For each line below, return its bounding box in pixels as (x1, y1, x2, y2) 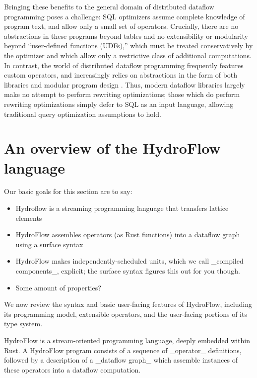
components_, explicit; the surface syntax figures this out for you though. (15, 266, 240, 276)
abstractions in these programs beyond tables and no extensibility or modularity (4, 30, 248, 41)
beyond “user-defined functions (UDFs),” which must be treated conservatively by (4, 40, 253, 51)
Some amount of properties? (15, 282, 101, 292)
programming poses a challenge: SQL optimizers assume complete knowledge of (4, 11, 245, 21)
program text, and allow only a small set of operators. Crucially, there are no (4, 21, 239, 31)
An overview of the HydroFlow (4, 138, 221, 158)
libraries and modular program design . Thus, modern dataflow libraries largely (4, 79, 245, 90)
